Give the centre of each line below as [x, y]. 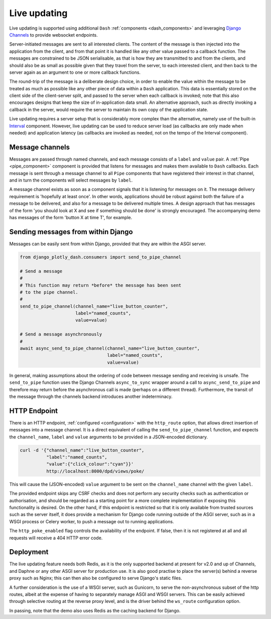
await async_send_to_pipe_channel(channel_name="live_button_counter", [110, 348]
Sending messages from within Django [71, 231]
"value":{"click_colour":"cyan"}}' [90, 464]
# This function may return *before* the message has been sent [101, 285]
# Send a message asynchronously [61, 334]
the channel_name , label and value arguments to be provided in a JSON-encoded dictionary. [109, 437]
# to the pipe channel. [49, 292]
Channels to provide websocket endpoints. [53, 35]
